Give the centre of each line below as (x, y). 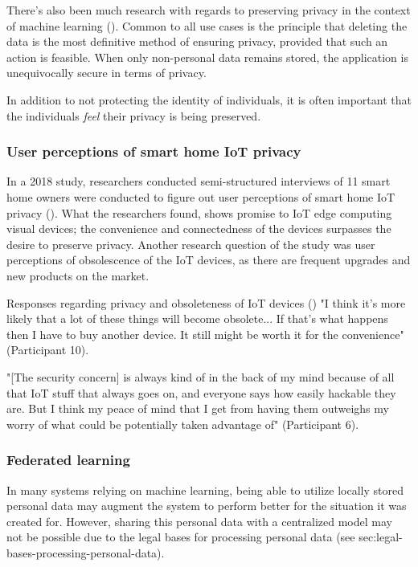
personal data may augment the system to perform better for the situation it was (207, 506)
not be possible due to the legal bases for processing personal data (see (181, 537)
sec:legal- (381, 537)
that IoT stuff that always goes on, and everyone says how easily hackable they (201, 392)
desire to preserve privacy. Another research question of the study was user (191, 244)
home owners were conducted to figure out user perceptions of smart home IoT (201, 196)
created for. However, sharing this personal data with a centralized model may (199, 521)
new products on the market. (78, 275)
